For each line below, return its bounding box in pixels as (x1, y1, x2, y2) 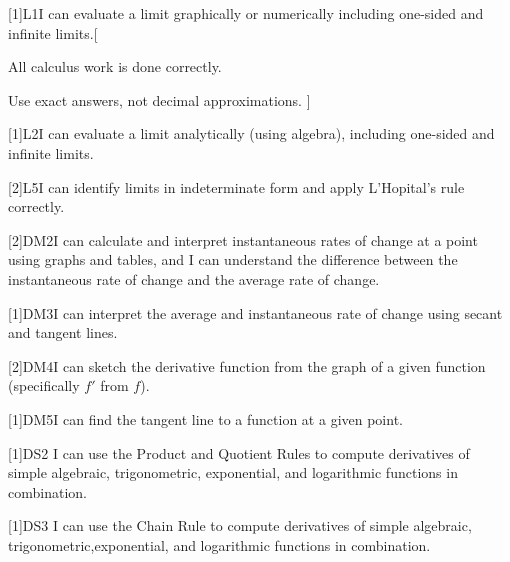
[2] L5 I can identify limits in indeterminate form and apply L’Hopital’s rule (8, 176, 465, 197)
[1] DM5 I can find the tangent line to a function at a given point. (8, 408, 403, 429)
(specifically (8, 375, 80, 396)
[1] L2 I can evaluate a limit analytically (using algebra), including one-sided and (8, 123, 495, 144)
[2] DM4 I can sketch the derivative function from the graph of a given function (8, 355, 486, 376)
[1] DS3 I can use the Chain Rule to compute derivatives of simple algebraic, (8, 515, 472, 536)
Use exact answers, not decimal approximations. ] (8, 89, 311, 110)
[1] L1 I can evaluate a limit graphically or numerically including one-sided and (8, 3, 484, 23)
